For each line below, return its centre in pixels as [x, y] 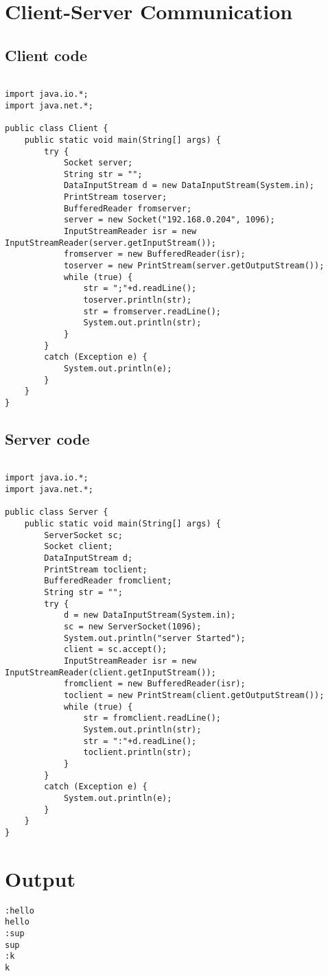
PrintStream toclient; [96, 569]
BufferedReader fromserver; [128, 208]
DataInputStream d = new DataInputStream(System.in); [189, 186]
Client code [46, 55]
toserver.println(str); [138, 300]
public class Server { [57, 512]
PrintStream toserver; [115, 197]
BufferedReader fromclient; [108, 581]
